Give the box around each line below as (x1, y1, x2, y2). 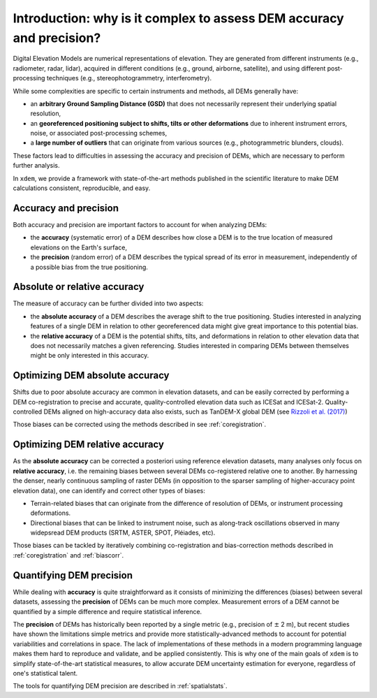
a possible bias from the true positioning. (30, 263, 148, 271)
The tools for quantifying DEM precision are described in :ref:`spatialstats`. (13, 682, 228, 690)
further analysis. (13, 161, 60, 170)
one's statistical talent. (13, 669, 78, 677)
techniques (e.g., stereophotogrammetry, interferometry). (46, 74, 212, 82)
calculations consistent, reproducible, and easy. (13, 184, 151, 192)
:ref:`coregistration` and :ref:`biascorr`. (13, 551, 124, 559)
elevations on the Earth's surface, (30, 243, 127, 252)
